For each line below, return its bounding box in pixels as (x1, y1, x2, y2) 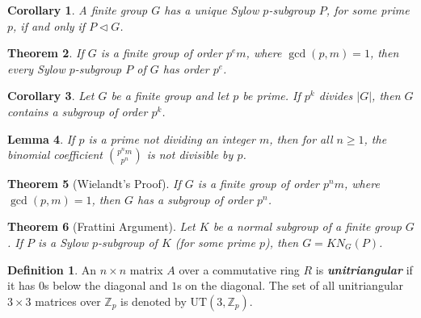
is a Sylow (38, 233, 88, 250)
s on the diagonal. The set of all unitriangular (177, 277, 404, 294)
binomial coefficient (7, 146, 103, 163)
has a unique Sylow (164, 2, 259, 18)
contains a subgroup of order (7, 103, 148, 119)
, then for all (269, 130, 333, 147)
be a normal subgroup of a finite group (213, 218, 402, 235)
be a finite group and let (111, 87, 229, 104)
